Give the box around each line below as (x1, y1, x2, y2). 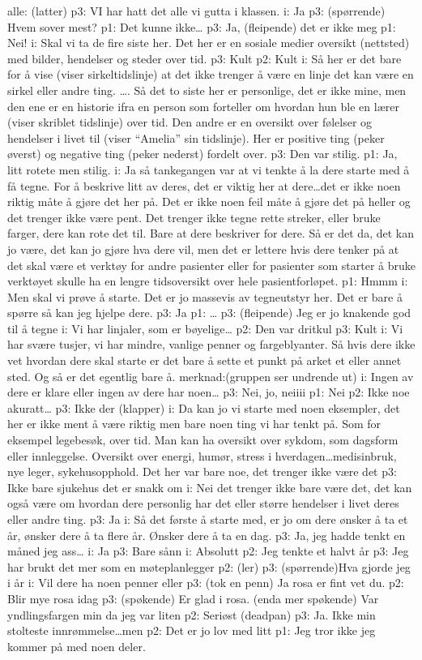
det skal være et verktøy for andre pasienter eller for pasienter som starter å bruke (7, 256, 416, 273)
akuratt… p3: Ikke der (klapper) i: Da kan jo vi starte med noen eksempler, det (7, 399, 400, 416)
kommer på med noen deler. (7, 637, 146, 654)
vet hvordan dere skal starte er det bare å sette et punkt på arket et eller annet (7, 352, 402, 369)
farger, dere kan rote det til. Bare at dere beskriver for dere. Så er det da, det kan (7, 225, 414, 242)
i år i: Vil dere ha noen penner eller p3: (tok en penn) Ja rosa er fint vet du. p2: (7, 574, 404, 591)
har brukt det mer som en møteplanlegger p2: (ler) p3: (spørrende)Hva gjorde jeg (7, 558, 411, 575)
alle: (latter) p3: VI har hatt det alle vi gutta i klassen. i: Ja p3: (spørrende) (7, 2, 386, 19)
